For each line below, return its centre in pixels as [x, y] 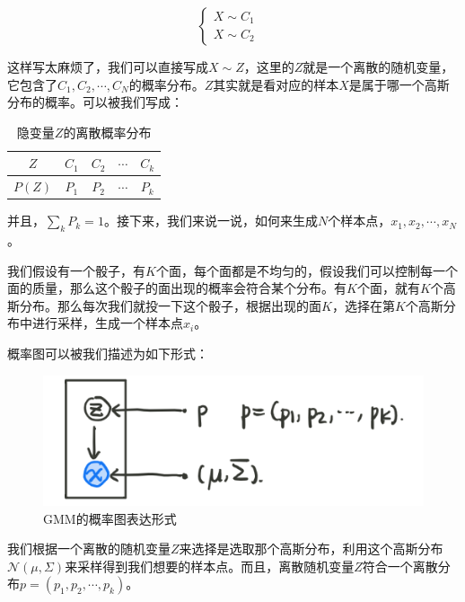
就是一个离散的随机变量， [378, 66]
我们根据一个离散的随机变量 [89, 549]
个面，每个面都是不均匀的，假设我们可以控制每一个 [307, 270]
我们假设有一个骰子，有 [76, 270]
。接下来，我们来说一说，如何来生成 [211, 221]
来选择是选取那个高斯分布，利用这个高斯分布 [311, 549]
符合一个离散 [400, 566]
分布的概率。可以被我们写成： [95, 102]
